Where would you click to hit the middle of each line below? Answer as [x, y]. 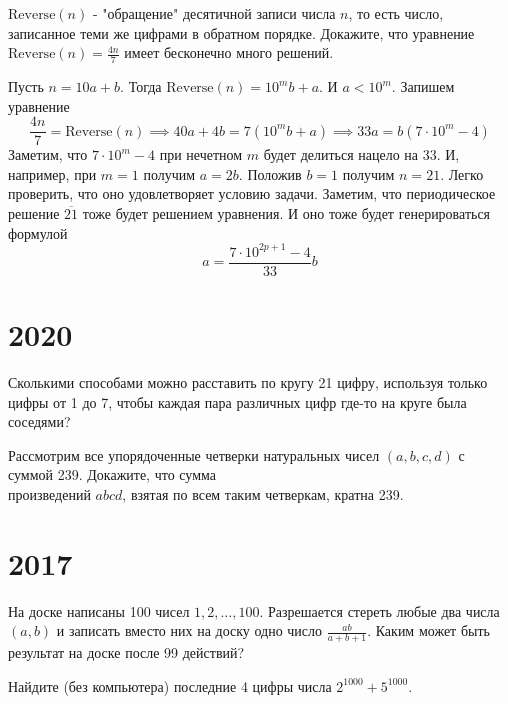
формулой [38, 232]
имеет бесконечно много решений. [229, 52]
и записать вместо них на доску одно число [189, 630]
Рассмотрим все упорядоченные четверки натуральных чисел [194, 454]
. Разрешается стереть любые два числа [379, 610]
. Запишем [423, 86]
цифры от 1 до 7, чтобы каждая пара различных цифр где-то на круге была [237, 401]
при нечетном [201, 154]
